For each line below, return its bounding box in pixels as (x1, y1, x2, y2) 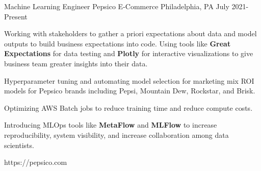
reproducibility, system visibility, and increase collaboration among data (4, 129, 229, 140)
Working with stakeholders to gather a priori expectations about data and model (4, 28, 257, 39)
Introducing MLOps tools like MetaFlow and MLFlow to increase (4, 119, 217, 130)
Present (4, 11, 28, 21)
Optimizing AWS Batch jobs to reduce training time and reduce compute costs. (4, 102, 253, 113)
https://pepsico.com (4, 157, 67, 167)
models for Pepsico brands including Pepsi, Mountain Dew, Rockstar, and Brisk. (4, 85, 255, 96)
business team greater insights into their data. (4, 58, 148, 68)
